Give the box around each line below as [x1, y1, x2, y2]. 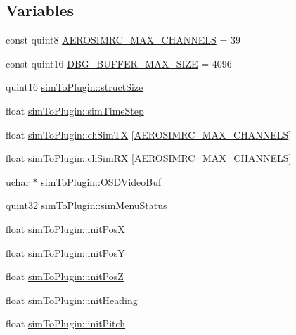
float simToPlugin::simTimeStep [6, 103, 144, 118]
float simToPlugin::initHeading [6, 292, 138, 307]
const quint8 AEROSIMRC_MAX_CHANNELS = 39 [6, 32, 240, 47]
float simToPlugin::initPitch [6, 316, 126, 331]
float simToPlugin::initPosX [6, 221, 125, 236]
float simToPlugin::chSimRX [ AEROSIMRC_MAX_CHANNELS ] [6, 151, 292, 165]
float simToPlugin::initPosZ [6, 269, 124, 284]
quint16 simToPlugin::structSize [6, 80, 143, 94]
